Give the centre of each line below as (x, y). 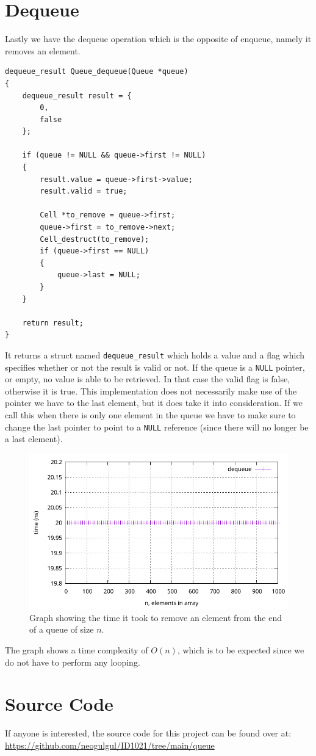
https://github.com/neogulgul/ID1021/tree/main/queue (110, 745)
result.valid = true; (84, 191)
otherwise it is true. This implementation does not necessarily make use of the (151, 391)
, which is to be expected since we (241, 650)
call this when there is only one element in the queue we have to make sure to (150, 415)
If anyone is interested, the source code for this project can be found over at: (148, 733)
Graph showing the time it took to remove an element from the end (156, 617)
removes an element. (43, 50)
